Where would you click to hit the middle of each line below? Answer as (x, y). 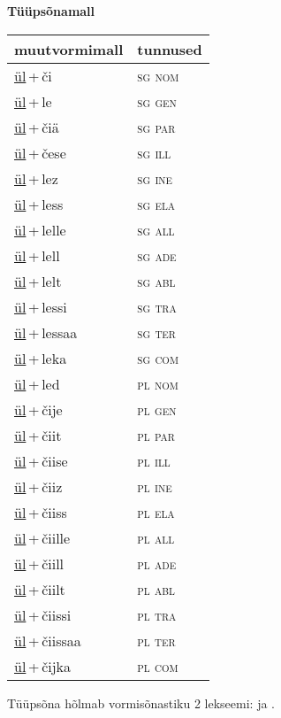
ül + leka (41, 358)
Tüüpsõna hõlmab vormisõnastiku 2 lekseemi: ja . (141, 703)
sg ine (155, 178)
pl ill (154, 460)
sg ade (157, 255)
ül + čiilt (40, 589)
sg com (158, 358)
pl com (158, 666)
